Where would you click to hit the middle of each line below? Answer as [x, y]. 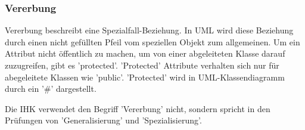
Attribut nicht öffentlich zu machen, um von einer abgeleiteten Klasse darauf [145, 53]
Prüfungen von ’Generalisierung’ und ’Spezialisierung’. [103, 120]
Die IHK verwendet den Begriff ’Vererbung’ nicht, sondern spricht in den [138, 108]
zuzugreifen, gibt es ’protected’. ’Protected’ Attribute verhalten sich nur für [142, 65]
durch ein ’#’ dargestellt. [51, 89]
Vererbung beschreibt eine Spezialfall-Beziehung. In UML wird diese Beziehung [149, 30]
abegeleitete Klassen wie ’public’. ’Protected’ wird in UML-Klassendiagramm [145, 77]
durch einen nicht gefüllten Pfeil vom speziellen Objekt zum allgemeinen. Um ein [152, 41]
